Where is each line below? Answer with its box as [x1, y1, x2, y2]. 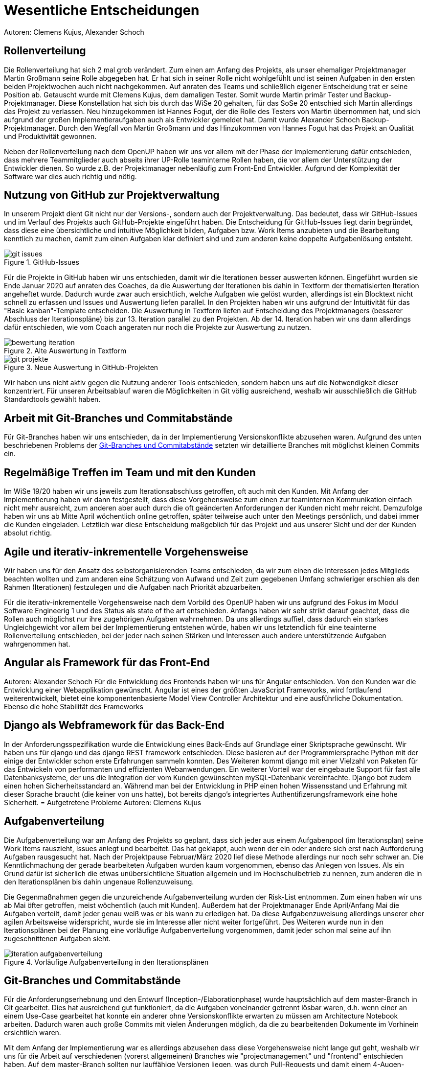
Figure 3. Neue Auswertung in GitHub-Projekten [4, 363, 158, 372]
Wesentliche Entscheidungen [4, 2, 200, 19]
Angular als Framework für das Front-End [4, 656, 210, 669]
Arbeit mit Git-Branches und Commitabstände [4, 412, 233, 424]
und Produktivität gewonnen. [4, 132, 97, 140]
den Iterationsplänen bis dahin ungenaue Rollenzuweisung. [4, 877, 194, 886]
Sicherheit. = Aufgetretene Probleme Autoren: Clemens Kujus [4, 798, 202, 807]
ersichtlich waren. [4, 1028, 61, 1037]
